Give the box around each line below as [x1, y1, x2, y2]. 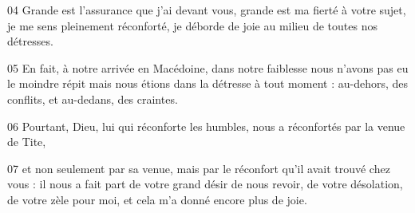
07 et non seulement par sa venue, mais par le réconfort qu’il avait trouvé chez [7, 160, 390, 176]
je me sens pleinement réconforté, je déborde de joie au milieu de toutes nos [7, 17, 377, 34]
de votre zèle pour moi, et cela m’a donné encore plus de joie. [7, 191, 307, 207]
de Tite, [7, 133, 46, 150]
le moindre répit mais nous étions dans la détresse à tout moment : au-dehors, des [7, 75, 408, 92]
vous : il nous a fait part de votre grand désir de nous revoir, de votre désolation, [7, 176, 403, 192]
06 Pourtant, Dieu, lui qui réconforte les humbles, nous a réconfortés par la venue [7, 117, 405, 134]
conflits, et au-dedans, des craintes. [7, 90, 178, 107]
